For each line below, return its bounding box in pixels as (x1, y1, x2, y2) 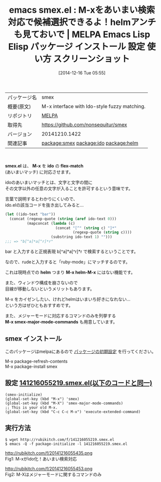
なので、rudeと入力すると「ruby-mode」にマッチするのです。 (5, 259, 130, 265)
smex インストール (5, 335, 62, 343)
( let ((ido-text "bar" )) (5, 211, 56, 217)
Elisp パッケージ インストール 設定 (8, 41, 145, 52)
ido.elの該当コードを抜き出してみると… (5, 202, 84, 208)
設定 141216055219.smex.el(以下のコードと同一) (5, 379, 153, 387)
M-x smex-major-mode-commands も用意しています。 (5, 319, 118, 325)
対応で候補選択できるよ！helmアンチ (8, 17, 156, 28)
